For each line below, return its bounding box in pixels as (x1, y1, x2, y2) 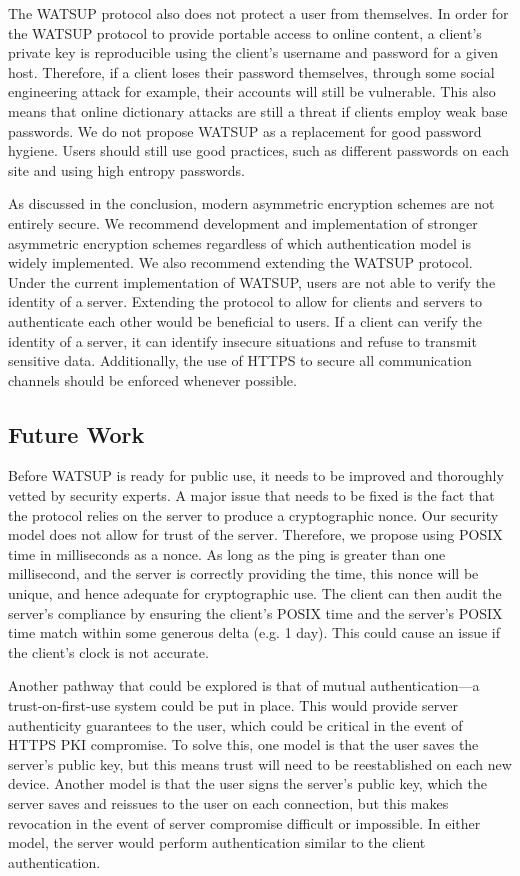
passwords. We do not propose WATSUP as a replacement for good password (8, 120, 482, 141)
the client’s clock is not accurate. (8, 641, 209, 662)
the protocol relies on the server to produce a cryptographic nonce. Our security (8, 504, 499, 525)
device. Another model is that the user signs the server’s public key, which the (8, 773, 487, 794)
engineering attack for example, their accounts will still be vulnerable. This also (8, 81, 496, 102)
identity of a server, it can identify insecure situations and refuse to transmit (8, 330, 477, 351)
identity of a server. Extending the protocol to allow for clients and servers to (8, 291, 483, 312)
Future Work (8, 418, 145, 449)
